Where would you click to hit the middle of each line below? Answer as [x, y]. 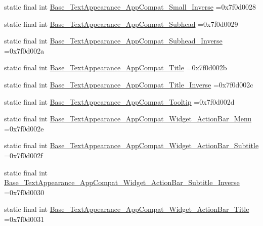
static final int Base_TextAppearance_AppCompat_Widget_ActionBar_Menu [128, 119]
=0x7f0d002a [24, 50]
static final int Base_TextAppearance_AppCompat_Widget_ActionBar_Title [127, 209]
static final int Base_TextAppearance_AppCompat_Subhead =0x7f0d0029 [121, 24]
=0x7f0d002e [24, 128]
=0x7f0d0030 [24, 192]
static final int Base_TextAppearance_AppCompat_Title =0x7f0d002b [116, 67]
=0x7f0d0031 [24, 219]
